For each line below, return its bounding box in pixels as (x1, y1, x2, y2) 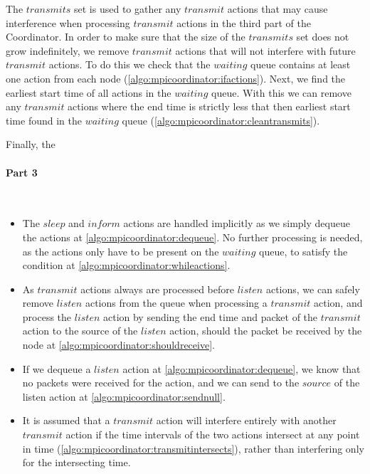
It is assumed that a (22, 413, 110, 428)
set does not (296, 29, 349, 44)
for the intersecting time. (22, 455, 131, 470)
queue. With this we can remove (211, 85, 351, 100)
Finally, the (6, 137, 55, 152)
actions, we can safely (265, 281, 360, 296)
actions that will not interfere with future (175, 43, 356, 58)
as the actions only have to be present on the (22, 243, 219, 258)
